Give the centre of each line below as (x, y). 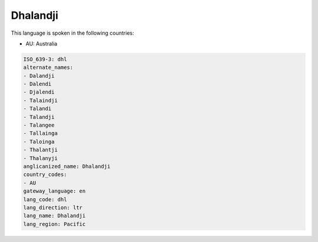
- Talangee (39, 125)
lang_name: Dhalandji (54, 216)
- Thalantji (41, 150)
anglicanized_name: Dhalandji (67, 166)
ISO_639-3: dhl (45, 59)
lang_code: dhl (45, 199)
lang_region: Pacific (54, 224)
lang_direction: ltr (53, 207)
